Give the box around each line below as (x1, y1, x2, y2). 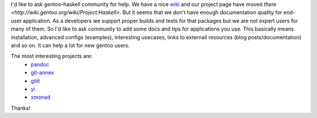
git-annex (31, 69, 54, 76)
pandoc (31, 60, 49, 68)
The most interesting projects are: (11, 53, 93, 60)
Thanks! (11, 104, 31, 112)
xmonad (31, 94, 51, 101)
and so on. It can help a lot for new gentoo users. (11, 42, 130, 49)
